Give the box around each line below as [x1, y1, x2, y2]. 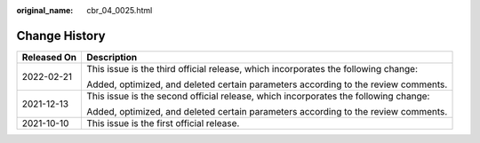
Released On [21, 51, 77, 63]
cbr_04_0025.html [86, 5, 153, 15]
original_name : [16, 5, 74, 15]
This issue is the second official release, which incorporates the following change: [86, 90, 430, 102]
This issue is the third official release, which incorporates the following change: [86, 62, 418, 75]
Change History [16, 28, 106, 44]
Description [86, 51, 138, 63]
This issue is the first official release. [86, 116, 240, 129]
